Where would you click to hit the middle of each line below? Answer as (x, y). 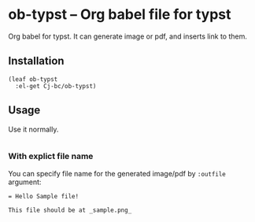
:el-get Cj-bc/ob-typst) (56, 86)
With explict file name (51, 157)
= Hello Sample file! (44, 196)
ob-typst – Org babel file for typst (120, 15)
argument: (25, 182)
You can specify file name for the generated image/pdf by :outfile (117, 173)
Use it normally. (33, 129)
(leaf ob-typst (33, 79)
